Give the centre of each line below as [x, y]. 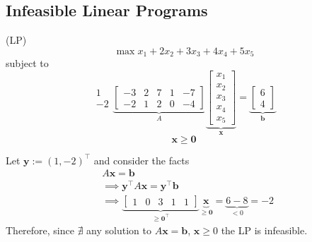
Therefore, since [40, 230]
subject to [27, 63]
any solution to [119, 230]
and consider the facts [141, 160]
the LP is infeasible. [264, 230]
